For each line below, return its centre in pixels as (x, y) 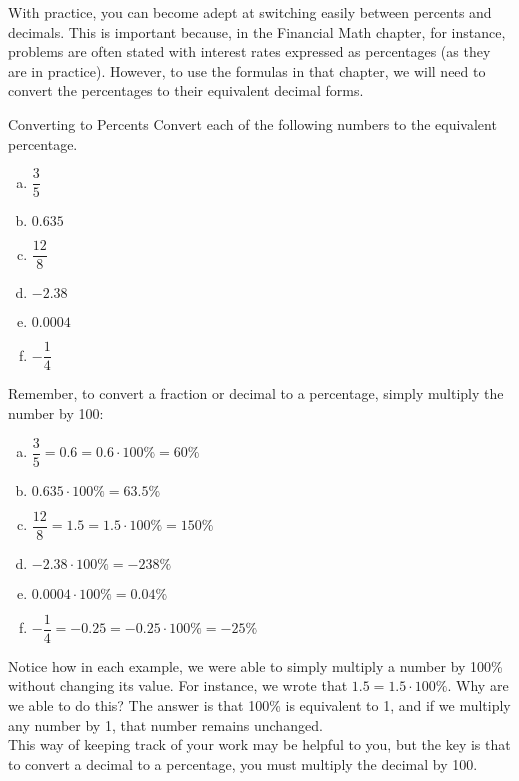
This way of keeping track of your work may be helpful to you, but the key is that (259, 744)
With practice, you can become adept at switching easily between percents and (250, 12)
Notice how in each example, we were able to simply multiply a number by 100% (255, 665)
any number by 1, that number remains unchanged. (165, 724)
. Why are (478, 685)
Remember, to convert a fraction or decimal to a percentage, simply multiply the (256, 393)
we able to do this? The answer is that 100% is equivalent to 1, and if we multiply (259, 704)
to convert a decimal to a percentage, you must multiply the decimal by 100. (243, 763)
